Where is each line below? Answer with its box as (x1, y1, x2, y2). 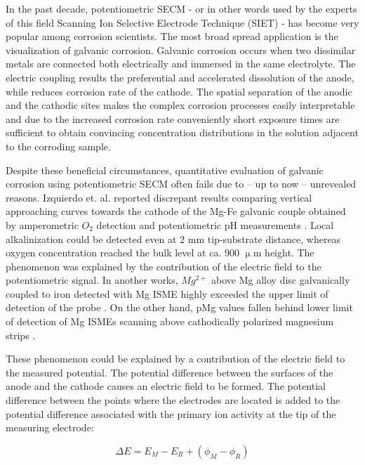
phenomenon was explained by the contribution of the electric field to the (6, 258, 321, 273)
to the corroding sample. (6, 138, 111, 153)
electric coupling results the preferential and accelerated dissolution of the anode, (6, 70, 354, 84)
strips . (6, 327, 36, 342)
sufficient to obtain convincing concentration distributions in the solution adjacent (6, 125, 359, 140)
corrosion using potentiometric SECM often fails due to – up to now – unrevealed (6, 176, 357, 191)
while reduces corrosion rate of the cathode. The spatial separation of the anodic (6, 84, 352, 98)
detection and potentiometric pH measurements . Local (96, 217, 334, 232)
